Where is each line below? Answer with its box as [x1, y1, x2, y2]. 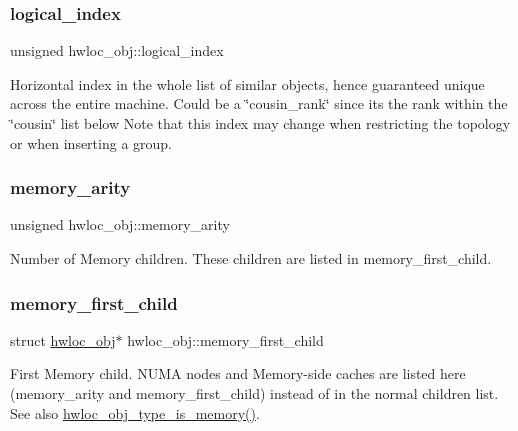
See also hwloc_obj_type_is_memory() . [10, 402, 260, 423]
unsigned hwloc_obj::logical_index [10, 40, 224, 61]
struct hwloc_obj [10, 329, 116, 350]
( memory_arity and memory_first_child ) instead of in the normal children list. [10, 383, 499, 403]
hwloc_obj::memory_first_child [127, 329, 324, 350]
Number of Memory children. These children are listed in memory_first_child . [10, 248, 492, 268]
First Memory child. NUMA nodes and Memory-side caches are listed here [10, 363, 466, 384]
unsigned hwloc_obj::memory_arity [10, 214, 230, 235]
